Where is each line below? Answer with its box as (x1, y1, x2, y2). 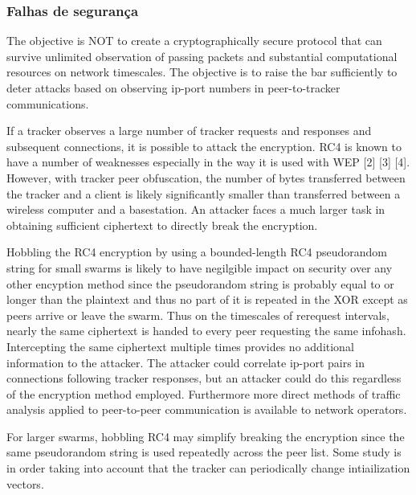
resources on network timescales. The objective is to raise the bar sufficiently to (6, 63, 398, 80)
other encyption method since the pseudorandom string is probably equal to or (6, 275, 394, 292)
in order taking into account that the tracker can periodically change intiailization (6, 460, 410, 477)
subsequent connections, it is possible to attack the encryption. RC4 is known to (6, 137, 402, 154)
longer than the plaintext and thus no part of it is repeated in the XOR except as (6, 291, 408, 308)
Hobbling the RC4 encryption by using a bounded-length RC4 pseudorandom (6, 243, 387, 260)
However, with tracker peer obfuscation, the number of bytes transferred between (6, 169, 406, 186)
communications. (6, 95, 89, 112)
